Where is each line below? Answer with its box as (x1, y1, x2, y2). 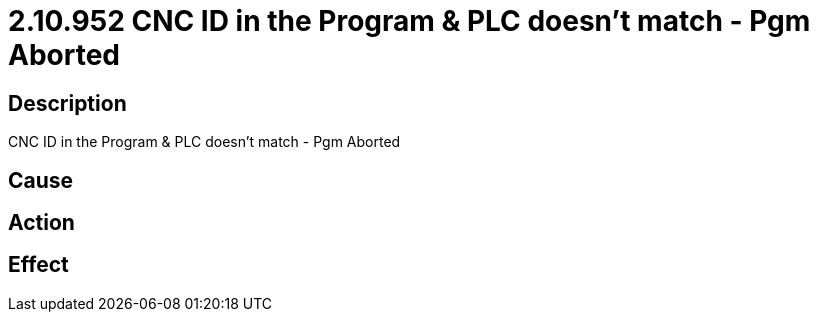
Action (8, 210, 75, 236)
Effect (8, 252, 69, 278)
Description (8, 90, 127, 116)
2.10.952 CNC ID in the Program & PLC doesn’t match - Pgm (8, 4, 811, 38)
